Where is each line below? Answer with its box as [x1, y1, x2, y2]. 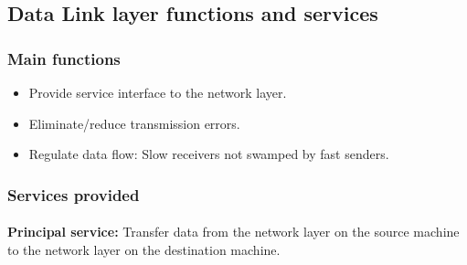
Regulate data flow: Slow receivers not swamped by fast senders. [28, 144, 389, 164]
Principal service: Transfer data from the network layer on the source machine [7, 222, 460, 241]
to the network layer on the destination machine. [7, 239, 281, 259]
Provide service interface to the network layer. [28, 83, 287, 101]
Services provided [7, 183, 140, 206]
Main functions [7, 47, 121, 69]
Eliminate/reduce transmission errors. [28, 113, 240, 132]
